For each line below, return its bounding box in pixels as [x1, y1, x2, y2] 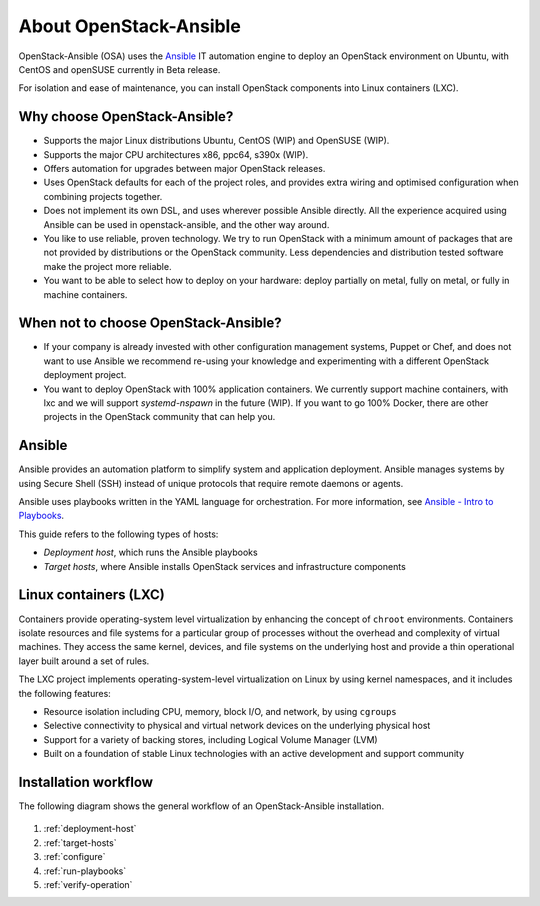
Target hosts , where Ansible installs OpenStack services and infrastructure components [43, 560, 407, 572]
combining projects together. [43, 190, 163, 202]
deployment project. [43, 369, 127, 381]
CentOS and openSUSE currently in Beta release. [18, 63, 221, 75]
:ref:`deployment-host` [43, 823, 137, 835]
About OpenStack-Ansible [18, 15, 242, 37]
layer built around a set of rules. [18, 655, 150, 667]
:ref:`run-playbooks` [43, 865, 127, 877]
